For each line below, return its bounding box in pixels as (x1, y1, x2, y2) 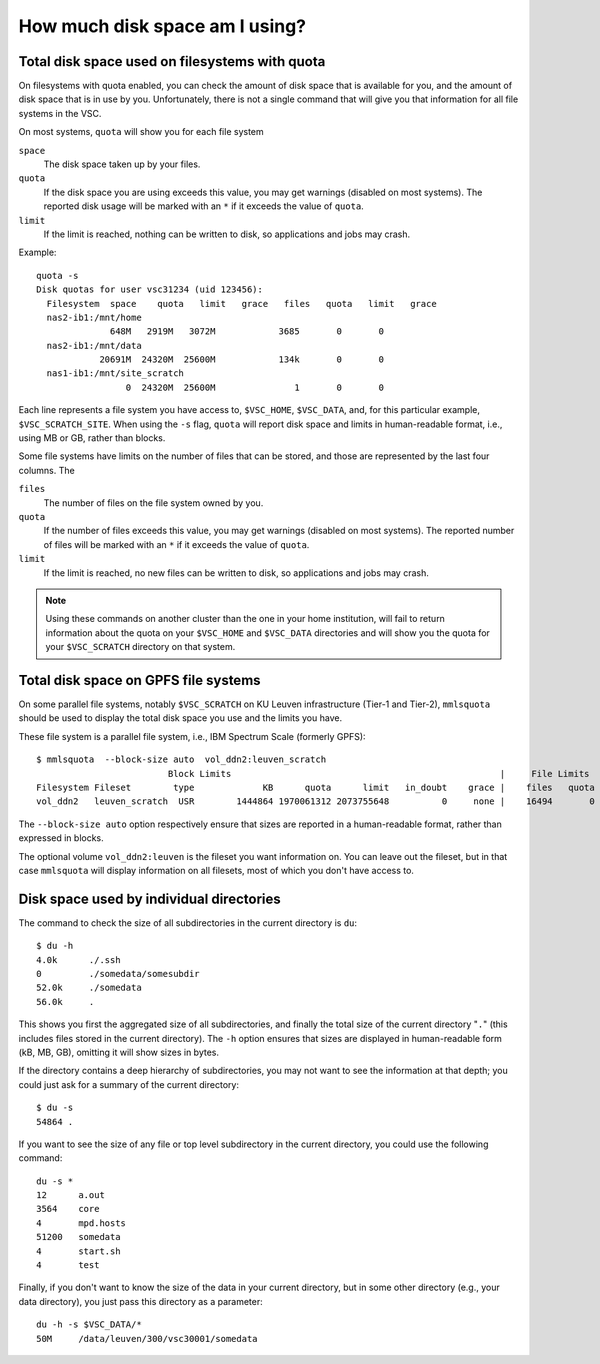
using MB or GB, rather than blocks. (18, 432, 166, 444)
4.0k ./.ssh (36, 954, 121, 965)
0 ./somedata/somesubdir (36, 968, 200, 980)
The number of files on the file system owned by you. (43, 496, 264, 509)
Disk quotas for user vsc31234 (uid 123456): (36, 284, 264, 295)
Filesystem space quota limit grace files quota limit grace (46, 298, 437, 309)
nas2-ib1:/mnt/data (46, 340, 142, 351)
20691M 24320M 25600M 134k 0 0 (99, 354, 385, 365)
